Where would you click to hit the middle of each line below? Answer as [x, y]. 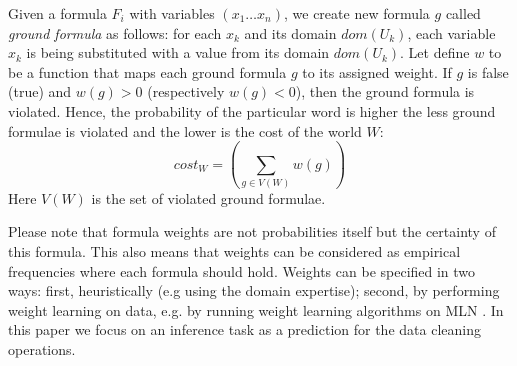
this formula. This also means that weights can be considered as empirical [234, 251]
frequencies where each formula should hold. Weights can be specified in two [242, 270]
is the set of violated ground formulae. [208, 197]
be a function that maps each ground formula [147, 71]
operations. [42, 349]
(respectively [186, 91]
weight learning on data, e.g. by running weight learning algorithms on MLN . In [256, 309]
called [463, 13]
